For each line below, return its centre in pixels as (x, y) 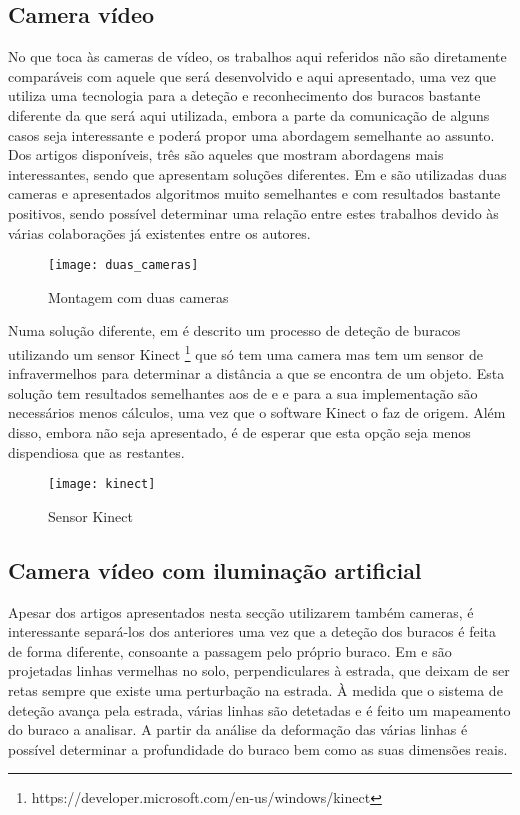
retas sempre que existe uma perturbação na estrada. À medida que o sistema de (255, 690)
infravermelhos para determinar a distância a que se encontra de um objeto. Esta (256, 373)
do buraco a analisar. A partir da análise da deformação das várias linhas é (238, 729)
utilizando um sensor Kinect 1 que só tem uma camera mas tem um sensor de (245, 352)
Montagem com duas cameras (138, 296)
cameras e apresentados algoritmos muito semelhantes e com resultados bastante (254, 193)
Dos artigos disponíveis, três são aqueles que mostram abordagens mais (226, 154)
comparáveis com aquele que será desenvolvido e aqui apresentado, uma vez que (252, 75)
